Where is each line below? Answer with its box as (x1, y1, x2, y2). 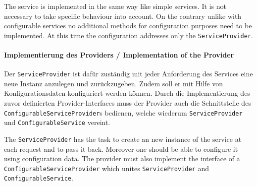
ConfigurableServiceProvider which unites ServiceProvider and (4, 163, 209, 173)
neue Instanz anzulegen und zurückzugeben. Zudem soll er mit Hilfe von (4, 78, 223, 88)
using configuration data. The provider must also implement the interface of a (4, 153, 240, 164)
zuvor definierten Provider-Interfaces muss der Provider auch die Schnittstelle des (4, 98, 251, 108)
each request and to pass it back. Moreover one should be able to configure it (4, 143, 238, 154)
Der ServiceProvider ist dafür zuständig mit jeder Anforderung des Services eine (4, 68, 253, 79)
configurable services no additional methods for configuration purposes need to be (4, 20, 252, 31)
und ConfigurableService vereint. (4, 117, 110, 127)
